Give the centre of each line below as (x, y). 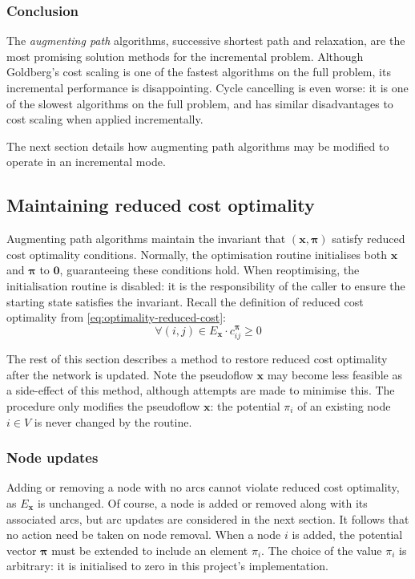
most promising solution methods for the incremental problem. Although (185, 56)
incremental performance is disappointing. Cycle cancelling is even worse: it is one (207, 87)
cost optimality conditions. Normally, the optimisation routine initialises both (197, 254)
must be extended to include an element (150, 550)
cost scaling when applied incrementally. (105, 119)
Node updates (52, 458)
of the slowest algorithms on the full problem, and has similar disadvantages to (200, 103)
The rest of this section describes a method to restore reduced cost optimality (197, 359)
